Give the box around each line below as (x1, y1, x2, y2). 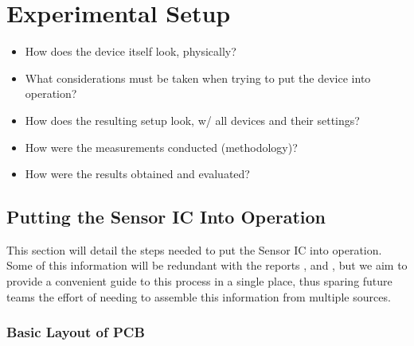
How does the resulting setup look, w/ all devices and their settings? (25, 111, 360, 128)
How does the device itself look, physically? (25, 43, 236, 60)
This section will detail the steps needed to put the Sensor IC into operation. (6, 241, 382, 258)
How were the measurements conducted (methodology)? (25, 138, 298, 155)
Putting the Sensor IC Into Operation (6, 204, 326, 229)
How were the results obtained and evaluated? (25, 165, 250, 182)
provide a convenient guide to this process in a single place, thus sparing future (6, 273, 393, 290)
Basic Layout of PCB (6, 322, 145, 342)
